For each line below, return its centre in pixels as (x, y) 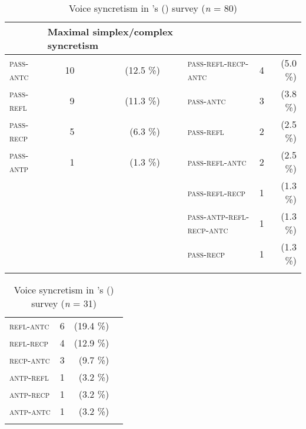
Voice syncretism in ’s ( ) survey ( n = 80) (153, 8)
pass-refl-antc (217, 161)
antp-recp (30, 394)
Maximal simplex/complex (110, 32)
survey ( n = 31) (64, 303)
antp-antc (30, 411)
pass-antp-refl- (218, 216)
